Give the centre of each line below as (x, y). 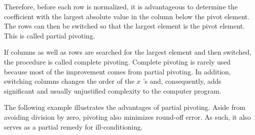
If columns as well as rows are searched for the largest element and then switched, (128, 52)
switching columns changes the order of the (69, 81)
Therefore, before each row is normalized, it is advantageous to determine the (121, 6)
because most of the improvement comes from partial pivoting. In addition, (118, 71)
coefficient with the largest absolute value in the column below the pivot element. (127, 16)
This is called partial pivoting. (50, 35)
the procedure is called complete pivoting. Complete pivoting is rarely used (117, 61)
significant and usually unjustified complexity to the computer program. (113, 90)
